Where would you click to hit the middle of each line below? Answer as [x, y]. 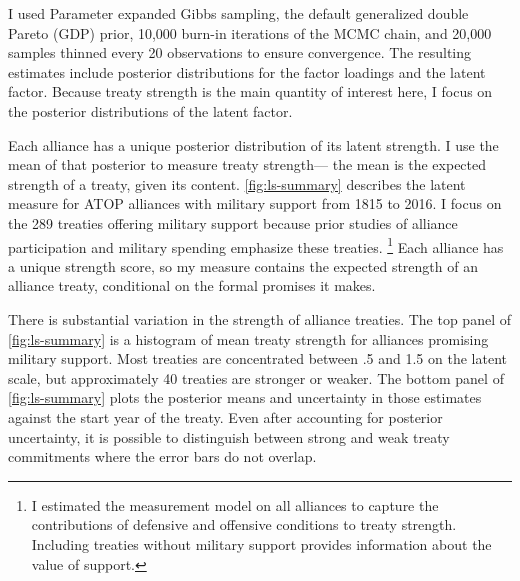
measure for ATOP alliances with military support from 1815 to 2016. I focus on [255, 203]
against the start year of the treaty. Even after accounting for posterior [225, 416]
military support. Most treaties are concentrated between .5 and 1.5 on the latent [257, 358]
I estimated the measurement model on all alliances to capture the [235, 504]
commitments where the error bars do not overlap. [162, 456]
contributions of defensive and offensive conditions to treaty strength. [244, 524]
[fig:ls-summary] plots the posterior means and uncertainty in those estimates [245, 397]
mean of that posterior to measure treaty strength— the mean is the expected [247, 164]
